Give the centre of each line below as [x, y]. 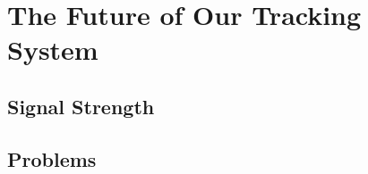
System [53, 50]
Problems [52, 158]
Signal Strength [81, 106]
